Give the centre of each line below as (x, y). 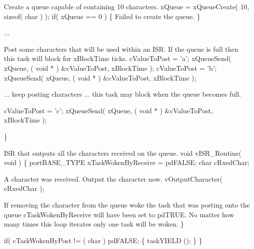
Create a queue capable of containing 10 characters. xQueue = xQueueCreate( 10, (127, 6)
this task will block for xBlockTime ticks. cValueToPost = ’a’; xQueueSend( (118, 58)
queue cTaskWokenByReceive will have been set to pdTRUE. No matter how (119, 214)
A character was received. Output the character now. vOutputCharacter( (113, 178)
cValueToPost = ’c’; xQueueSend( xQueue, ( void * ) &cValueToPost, (108, 110)
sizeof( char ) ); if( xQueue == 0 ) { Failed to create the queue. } (102, 16)
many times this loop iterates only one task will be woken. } (94, 224)
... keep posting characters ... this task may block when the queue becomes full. (123, 94)
